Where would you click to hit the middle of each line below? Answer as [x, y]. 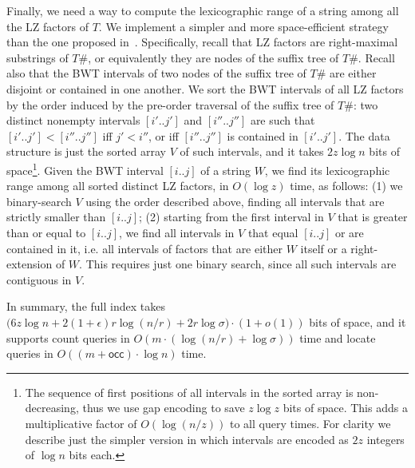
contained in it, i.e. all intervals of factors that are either [145, 248]
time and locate [338, 337]
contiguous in [39, 279]
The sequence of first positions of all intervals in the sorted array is [189, 392]
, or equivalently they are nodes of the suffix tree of [213, 57]
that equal [273, 232]
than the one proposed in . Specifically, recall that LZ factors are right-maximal [202, 42]
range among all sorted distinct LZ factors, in [118, 186]
